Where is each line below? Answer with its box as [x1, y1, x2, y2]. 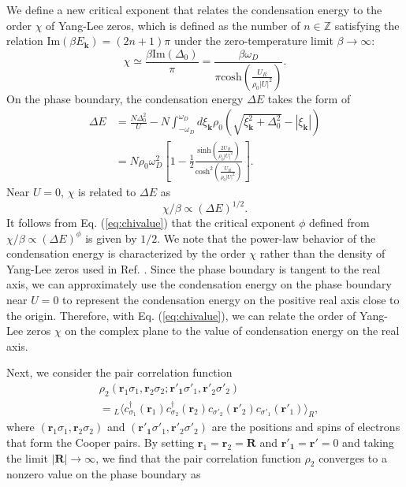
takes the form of [267, 90, 351, 106]
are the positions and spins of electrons [211, 418, 400, 435]
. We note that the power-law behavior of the [157, 229, 376, 246]
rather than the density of [259, 245, 386, 262]
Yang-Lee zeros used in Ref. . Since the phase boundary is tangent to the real [6, 260, 381, 277]
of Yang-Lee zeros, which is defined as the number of [46, 17, 300, 33]
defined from [309, 214, 370, 231]
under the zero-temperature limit [173, 32, 333, 49]
